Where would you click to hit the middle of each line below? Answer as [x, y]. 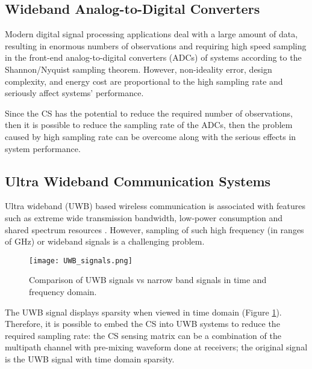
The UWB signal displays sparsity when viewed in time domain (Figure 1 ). [143, 312]
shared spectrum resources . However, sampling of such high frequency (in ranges [154, 229]
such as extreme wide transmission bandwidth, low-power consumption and [144, 217]
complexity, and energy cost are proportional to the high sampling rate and [144, 81]
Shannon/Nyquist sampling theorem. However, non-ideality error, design [139, 69]
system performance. [43, 148]
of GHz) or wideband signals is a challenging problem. [105, 241]
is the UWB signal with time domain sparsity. [90, 358]
